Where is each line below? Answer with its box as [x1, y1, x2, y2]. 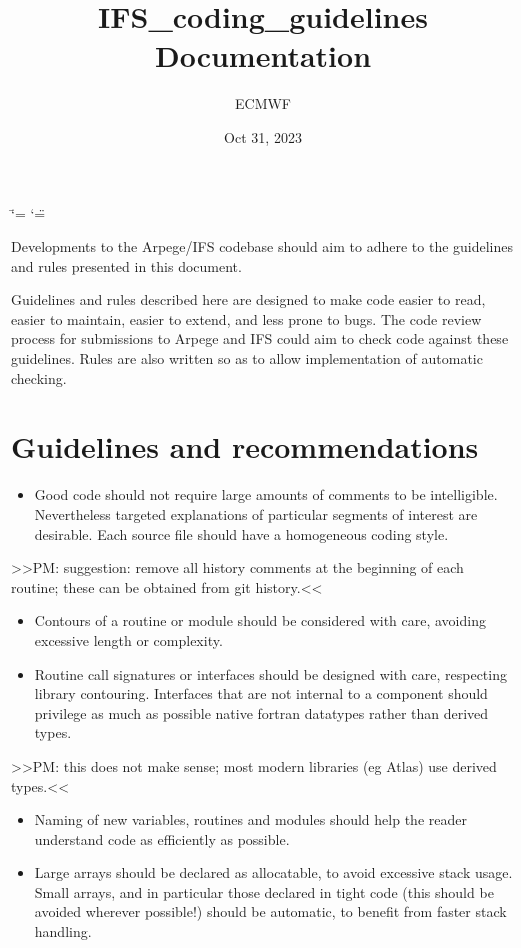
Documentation [154, 35, 372, 76]
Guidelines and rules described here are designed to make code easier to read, [11, 289, 486, 310]
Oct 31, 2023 [224, 126, 302, 147]
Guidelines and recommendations [11, 426, 479, 467]
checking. [11, 367, 67, 388]
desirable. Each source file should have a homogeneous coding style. [34, 523, 449, 544]
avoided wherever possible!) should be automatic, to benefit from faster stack [34, 901, 507, 922]
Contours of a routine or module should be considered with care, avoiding [34, 610, 486, 631]
